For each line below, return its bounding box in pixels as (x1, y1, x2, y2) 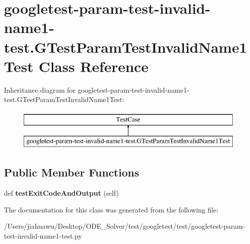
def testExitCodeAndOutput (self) (4, 188, 119, 198)
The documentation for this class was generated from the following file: (4, 204, 218, 214)
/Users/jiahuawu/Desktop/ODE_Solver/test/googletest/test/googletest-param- (4, 221, 245, 231)
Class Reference (38, 56, 148, 76)
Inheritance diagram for (4, 84, 75, 95)
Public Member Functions (4, 165, 139, 180)
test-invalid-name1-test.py (4, 231, 82, 241)
